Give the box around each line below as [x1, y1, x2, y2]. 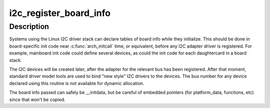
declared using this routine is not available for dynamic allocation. [9, 80, 144, 86]
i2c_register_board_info [9, 7, 111, 18]
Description [9, 22, 49, 31]
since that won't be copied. [9, 96, 65, 102]
